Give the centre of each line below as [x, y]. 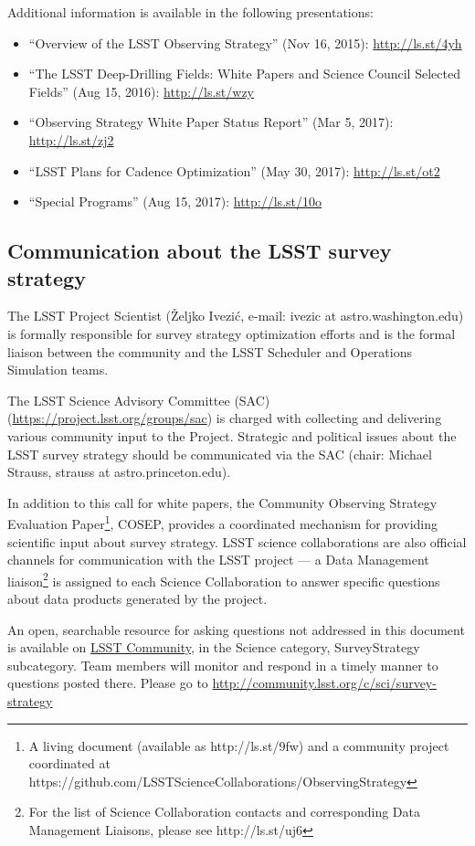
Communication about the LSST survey [200, 251]
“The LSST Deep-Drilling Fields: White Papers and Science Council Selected [244, 74]
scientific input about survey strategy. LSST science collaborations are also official [237, 541]
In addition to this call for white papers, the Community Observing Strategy [222, 502]
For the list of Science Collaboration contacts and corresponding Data [224, 812]
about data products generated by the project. [137, 598]
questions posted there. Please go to [108, 683]
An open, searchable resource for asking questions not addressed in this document [236, 629]
